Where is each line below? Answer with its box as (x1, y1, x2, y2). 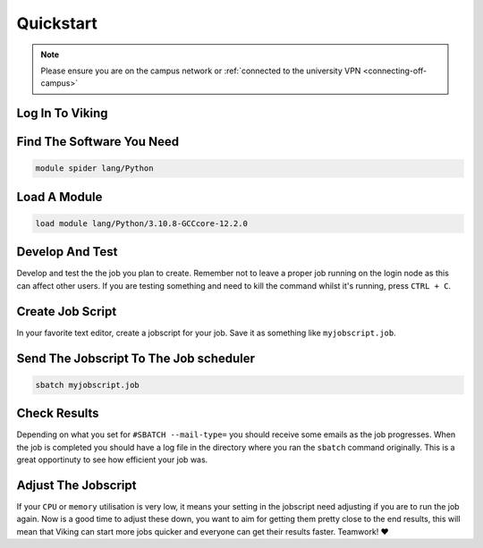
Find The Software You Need (16, 134, 179, 149)
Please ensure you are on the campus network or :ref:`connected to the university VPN (40, 65, 361, 76)
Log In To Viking (16, 105, 108, 121)
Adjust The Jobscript (16, 477, 137, 493)
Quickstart (16, 13, 98, 33)
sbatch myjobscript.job (35, 380, 140, 390)
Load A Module (16, 189, 103, 205)
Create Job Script (16, 304, 117, 319)
